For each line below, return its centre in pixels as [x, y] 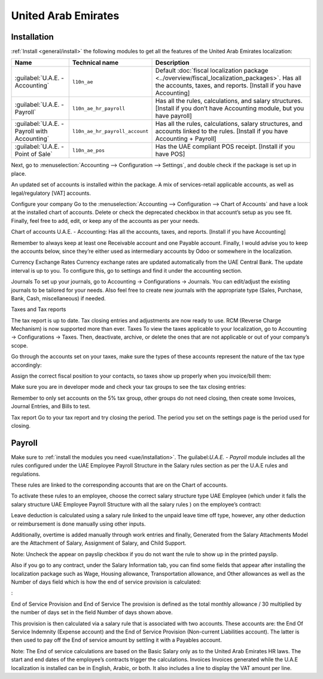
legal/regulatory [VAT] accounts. [51, 193]
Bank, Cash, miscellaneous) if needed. [58, 298]
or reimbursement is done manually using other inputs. [78, 524]
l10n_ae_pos [88, 150]
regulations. [26, 474]
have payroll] [174, 116]
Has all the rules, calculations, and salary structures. [229, 101]
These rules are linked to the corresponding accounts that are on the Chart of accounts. [119, 485]
